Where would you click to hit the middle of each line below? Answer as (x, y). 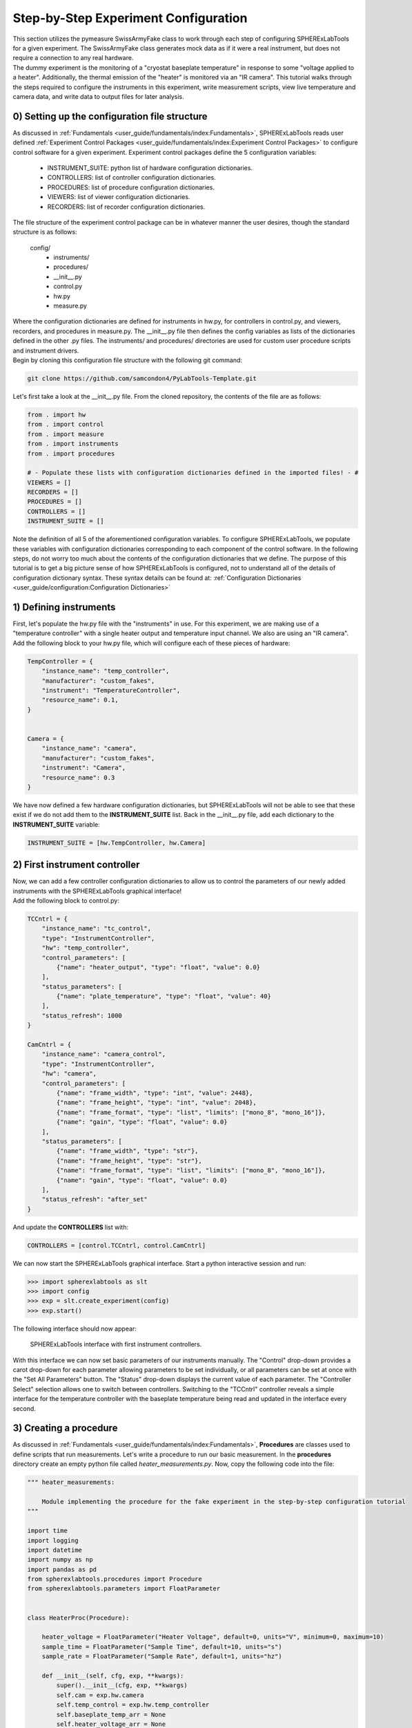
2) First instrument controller (76, 865)
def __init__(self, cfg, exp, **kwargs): (113, 1675)
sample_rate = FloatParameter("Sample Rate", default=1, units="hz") (162, 1656)
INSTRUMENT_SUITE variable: (56, 824)
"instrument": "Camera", (84, 768)
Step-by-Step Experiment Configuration (130, 18)
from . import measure (66, 434)
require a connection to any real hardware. (73, 58)
